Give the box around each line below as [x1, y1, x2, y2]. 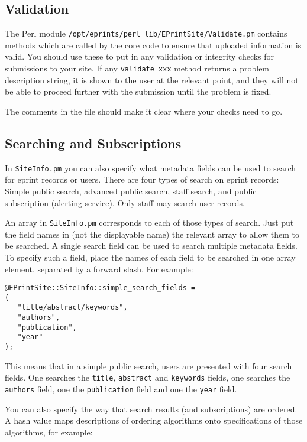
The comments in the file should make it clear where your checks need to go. [5, 105, 283, 117]
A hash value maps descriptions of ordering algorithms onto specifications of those [5, 414, 303, 427]
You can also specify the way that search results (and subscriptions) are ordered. [5, 402, 298, 415]
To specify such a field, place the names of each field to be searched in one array [5, 251, 296, 263]
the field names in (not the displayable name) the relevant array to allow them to [5, 227, 300, 240]
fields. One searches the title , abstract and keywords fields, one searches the [5, 371, 290, 383]
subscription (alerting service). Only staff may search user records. [5, 196, 245, 209]
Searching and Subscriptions [5, 134, 182, 152]
